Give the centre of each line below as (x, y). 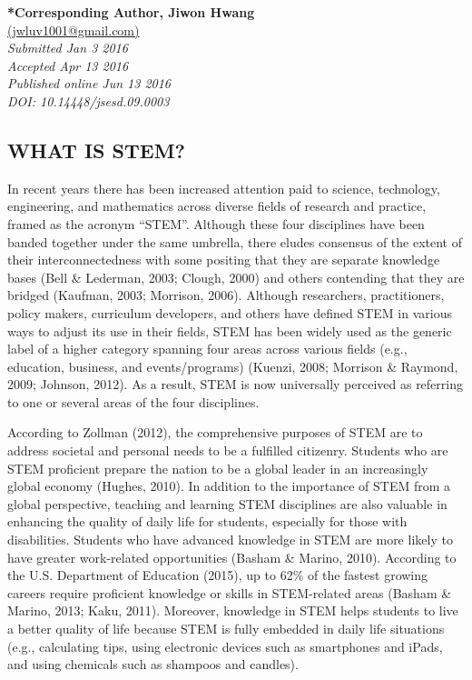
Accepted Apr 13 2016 (68, 65)
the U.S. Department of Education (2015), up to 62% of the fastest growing (218, 575)
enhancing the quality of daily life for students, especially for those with (207, 521)
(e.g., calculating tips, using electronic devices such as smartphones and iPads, (225, 646)
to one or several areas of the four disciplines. (133, 401)
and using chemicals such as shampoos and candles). (153, 664)
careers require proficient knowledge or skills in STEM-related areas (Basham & (230, 592)
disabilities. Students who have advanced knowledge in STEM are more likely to (230, 540)
